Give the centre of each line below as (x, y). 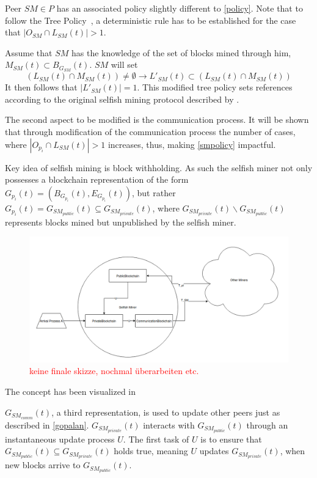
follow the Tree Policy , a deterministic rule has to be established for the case (151, 20)
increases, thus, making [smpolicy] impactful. (192, 144)
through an (267, 425)
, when (293, 451)
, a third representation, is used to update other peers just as (166, 412)
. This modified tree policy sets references (215, 87)
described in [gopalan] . (47, 425)
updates (214, 451)
